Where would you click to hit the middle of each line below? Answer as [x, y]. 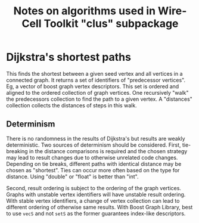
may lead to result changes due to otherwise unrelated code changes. [92, 157]
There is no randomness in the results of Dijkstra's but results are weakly [96, 138]
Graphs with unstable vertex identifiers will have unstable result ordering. [96, 194]
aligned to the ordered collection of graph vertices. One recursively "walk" [97, 92]
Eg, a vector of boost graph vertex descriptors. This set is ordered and [93, 86]
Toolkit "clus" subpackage [111, 24]
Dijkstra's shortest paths [69, 57]
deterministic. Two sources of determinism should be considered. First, [94, 145]
